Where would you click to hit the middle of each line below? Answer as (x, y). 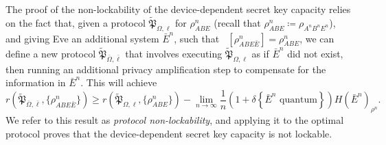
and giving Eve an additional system (82, 38)
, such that (197, 38)
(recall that (237, 22)
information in (36, 82)
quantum (298, 100)
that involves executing (174, 53)
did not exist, (315, 53)
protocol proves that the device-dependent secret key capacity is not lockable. (169, 133)
